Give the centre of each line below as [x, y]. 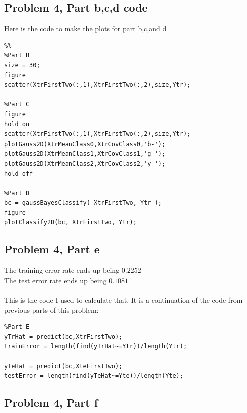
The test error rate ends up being [55, 280]
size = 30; [22, 65]
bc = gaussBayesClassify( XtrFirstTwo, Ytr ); [83, 203]
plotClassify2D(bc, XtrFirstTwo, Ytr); [70, 223]
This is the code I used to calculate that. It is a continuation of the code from [124, 300]
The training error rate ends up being [62, 270]
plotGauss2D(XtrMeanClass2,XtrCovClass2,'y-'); [85, 163]
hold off [19, 173]
